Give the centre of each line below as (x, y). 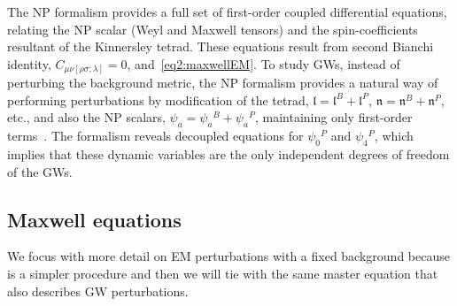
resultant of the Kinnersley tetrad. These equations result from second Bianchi (221, 46)
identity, (29, 63)
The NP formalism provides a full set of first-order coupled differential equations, (227, 11)
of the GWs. (40, 171)
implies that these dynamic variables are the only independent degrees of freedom (228, 154)
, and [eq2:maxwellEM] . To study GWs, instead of (263, 63)
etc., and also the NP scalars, (86, 117)
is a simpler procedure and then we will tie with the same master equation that (223, 274)
